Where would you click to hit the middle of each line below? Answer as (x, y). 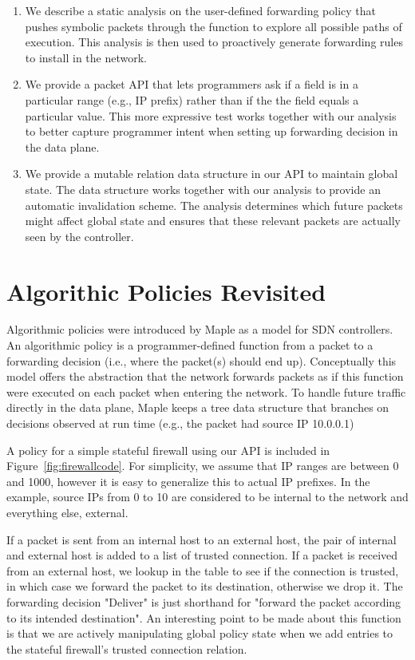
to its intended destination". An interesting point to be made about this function (204, 617)
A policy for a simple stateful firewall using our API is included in (168, 450)
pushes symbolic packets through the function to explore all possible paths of (213, 26)
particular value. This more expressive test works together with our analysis (211, 115)
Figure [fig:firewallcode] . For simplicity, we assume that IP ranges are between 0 (203, 466)
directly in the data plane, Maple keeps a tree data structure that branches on (198, 407)
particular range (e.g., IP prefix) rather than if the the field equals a (192, 99)
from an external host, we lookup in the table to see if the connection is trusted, (203, 570)
